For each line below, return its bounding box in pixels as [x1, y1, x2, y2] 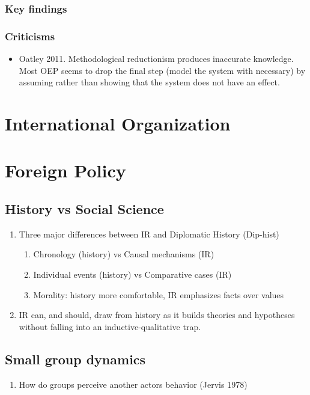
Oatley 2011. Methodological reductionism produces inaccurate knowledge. [19, 52, 294, 65]
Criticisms [5, 28, 55, 43]
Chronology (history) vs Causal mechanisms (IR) [33, 248, 214, 260]
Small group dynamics [5, 349, 146, 368]
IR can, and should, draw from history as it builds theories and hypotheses [19, 308, 295, 321]
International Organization [5, 111, 231, 136]
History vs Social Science [5, 199, 164, 218]
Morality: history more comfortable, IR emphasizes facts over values [33, 288, 284, 301]
